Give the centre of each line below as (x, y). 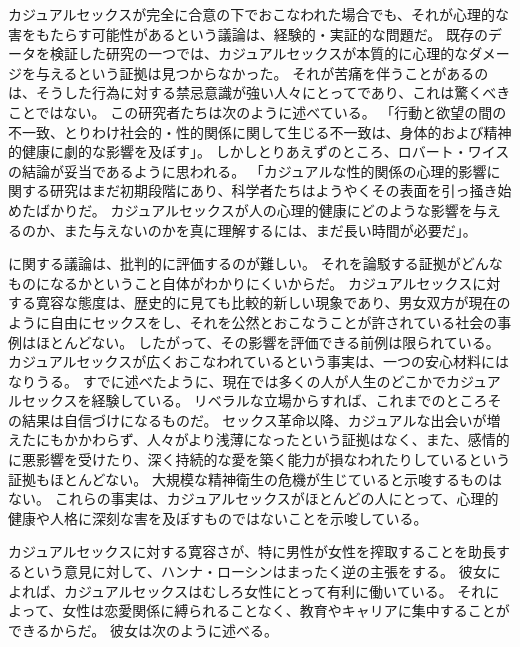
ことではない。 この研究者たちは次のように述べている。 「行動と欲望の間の (257, 111)
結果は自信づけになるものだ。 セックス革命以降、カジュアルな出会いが (254, 419)
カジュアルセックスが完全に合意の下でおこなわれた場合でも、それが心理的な (259, 14)
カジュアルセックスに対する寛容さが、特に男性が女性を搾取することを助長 (252, 551)
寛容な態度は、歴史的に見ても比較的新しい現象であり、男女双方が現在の (273, 302)
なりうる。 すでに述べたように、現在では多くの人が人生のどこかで (227, 380)
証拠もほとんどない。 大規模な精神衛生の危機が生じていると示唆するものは (255, 478)
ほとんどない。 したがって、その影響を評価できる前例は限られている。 (267, 341)
